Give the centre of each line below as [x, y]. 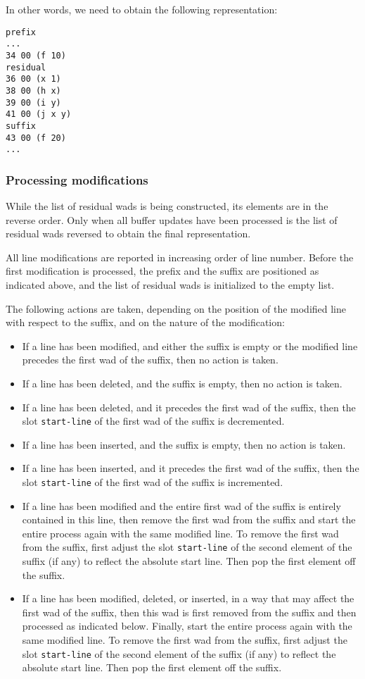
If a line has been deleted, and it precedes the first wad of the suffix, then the [189, 407]
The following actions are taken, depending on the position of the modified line [176, 308]
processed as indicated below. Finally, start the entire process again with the [187, 626]
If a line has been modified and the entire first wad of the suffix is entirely [181, 505]
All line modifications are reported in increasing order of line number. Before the [180, 257]
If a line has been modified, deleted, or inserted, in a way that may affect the [188, 598]
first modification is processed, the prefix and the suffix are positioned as [162, 271]
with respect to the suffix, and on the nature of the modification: [145, 322]
